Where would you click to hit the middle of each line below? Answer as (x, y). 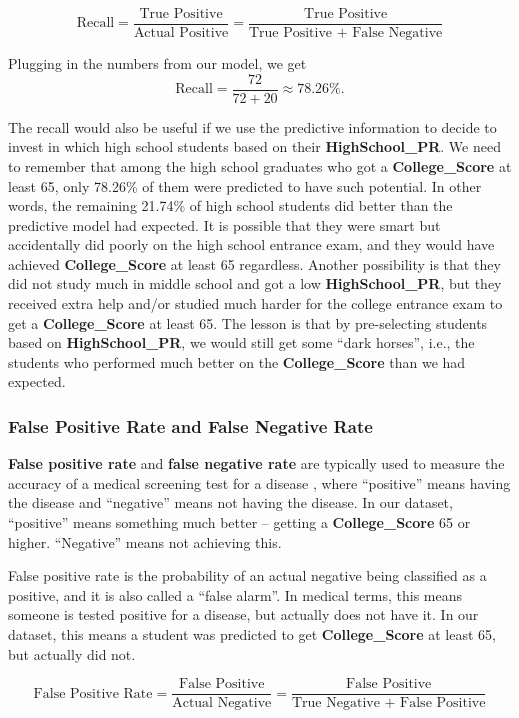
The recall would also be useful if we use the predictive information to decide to (252, 126)
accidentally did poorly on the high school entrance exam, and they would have (251, 244)
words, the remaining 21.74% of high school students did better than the (230, 205)
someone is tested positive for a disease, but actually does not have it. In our (243, 614)
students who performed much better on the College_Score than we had (237, 361)
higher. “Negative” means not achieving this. (145, 541)
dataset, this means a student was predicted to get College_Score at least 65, (252, 634)
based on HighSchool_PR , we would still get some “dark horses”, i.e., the (241, 342)
